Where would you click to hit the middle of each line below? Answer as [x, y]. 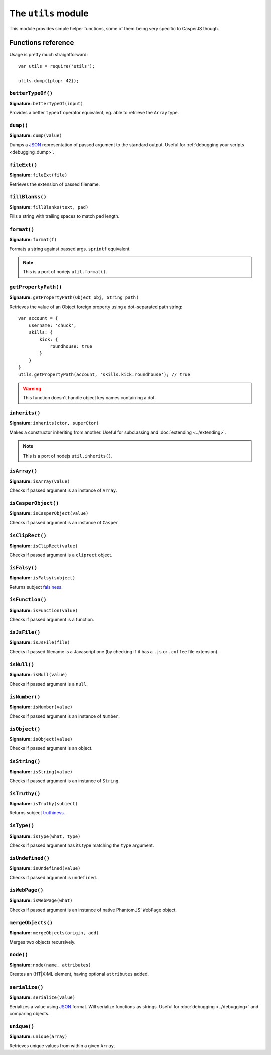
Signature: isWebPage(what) [41, 900]
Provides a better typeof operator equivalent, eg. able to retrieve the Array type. [94, 113]
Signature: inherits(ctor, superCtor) [54, 423]
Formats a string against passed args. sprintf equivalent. [70, 249]
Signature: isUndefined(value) [45, 868]
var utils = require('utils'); [57, 66]
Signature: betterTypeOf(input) [46, 103]
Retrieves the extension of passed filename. [55, 184]
